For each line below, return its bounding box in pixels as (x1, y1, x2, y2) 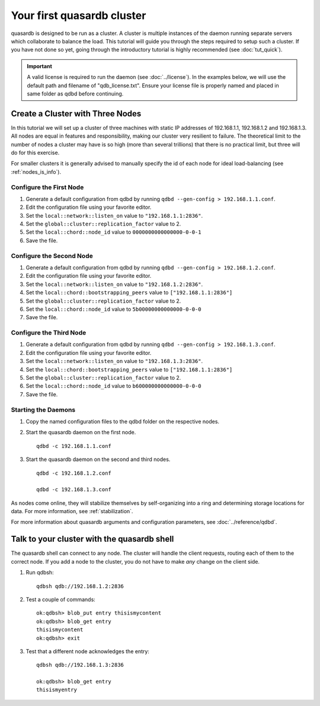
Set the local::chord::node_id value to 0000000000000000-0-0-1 (25, 228, 201, 236)
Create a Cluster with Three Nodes (11, 109, 142, 119)
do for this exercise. (11, 149, 60, 156)
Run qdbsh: (25, 569, 54, 576)
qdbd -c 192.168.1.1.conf (36, 443, 112, 449)
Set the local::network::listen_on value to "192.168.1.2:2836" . (25, 281, 203, 288)
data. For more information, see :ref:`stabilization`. (11, 508, 133, 515)
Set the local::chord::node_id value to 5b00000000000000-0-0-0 (25, 306, 201, 313)
